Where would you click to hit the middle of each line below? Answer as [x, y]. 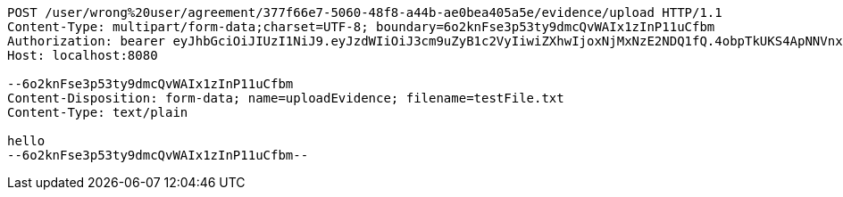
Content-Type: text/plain [98, 112]
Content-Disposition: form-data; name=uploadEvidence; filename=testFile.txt [286, 98]
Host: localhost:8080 [83, 55]
